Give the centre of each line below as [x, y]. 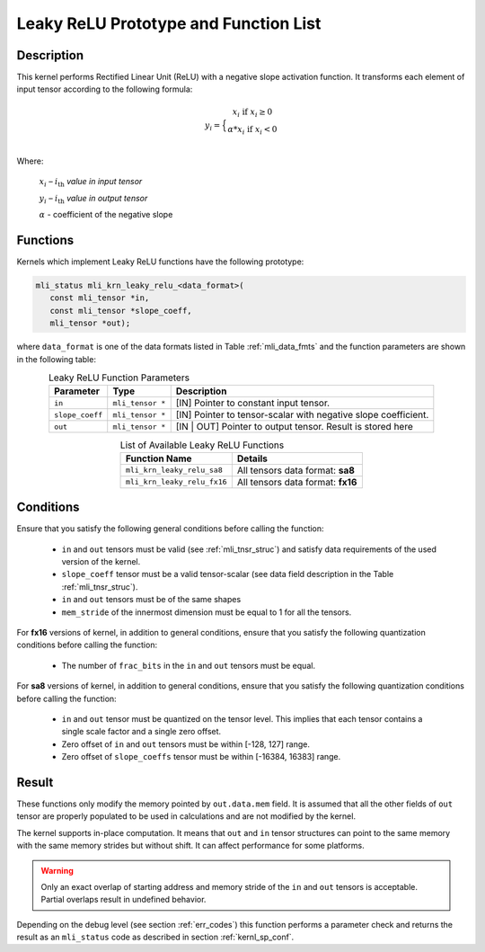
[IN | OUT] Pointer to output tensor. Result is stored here [294, 427]
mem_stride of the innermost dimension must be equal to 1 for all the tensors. [207, 612]
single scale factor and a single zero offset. [141, 732]
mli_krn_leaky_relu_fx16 [177, 482]
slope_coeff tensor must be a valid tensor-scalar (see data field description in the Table [228, 574]
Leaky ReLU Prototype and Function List [169, 23]
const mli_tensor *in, [100, 298]
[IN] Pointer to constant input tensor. [253, 403]
